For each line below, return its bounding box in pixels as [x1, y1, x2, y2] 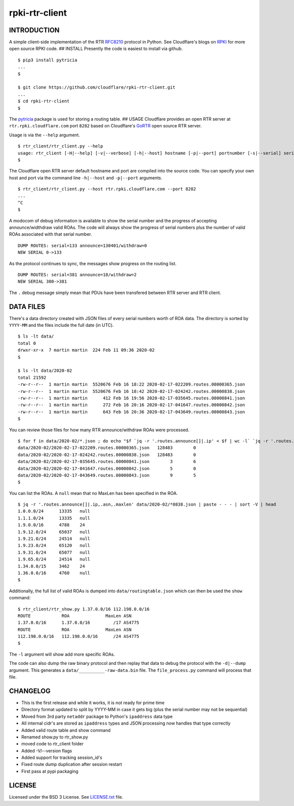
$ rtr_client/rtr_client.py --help [18, 144, 103, 149]
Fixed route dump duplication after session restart [21, 761, 122, 767]
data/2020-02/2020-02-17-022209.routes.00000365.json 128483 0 [18, 445, 196, 451]
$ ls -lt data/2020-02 [18, 368, 73, 373]
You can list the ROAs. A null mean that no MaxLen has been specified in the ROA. [9, 490, 178, 496]
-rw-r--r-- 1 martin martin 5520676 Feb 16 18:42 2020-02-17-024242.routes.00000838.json [18, 389, 245, 394]
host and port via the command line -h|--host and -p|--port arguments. [9, 174, 163, 181]
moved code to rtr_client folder [21, 741, 84, 747]
